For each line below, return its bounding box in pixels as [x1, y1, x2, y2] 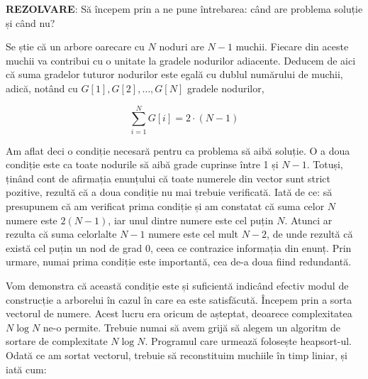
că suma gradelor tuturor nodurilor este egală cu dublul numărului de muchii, [6, 67, 343, 82]
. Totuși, [306, 157, 343, 172]
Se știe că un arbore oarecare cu [6, 39, 145, 54]
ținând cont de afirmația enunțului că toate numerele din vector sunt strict [6, 170, 331, 185]
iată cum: [6, 361, 47, 376]
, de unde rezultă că [267, 226, 353, 241]
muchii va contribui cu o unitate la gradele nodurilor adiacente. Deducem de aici [6, 53, 356, 67]
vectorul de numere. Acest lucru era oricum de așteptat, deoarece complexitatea [6, 306, 352, 321]
